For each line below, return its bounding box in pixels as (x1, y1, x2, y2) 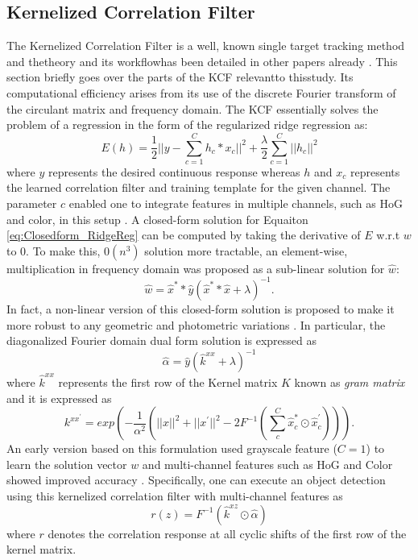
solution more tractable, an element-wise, (144, 242, 348, 259)
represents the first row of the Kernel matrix (58, 373, 278, 390)
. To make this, (26, 242, 101, 259)
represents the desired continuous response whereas (48, 163, 300, 180)
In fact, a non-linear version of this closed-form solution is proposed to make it (6, 300, 395, 317)
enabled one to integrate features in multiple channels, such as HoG (68, 195, 403, 212)
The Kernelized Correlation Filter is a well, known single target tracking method (6, 37, 405, 54)
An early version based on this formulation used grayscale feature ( (6, 440, 337, 457)
